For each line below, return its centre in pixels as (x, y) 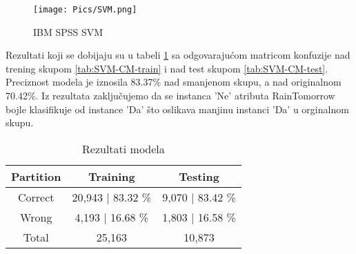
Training (112, 176)
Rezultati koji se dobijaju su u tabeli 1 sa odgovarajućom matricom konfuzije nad (178, 55)
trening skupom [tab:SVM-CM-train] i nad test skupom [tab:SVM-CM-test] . (167, 68)
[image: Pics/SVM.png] (85, 10)
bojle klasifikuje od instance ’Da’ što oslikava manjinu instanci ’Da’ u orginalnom (177, 109)
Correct (36, 197)
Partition (36, 176)
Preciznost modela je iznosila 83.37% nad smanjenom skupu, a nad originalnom (174, 82)
